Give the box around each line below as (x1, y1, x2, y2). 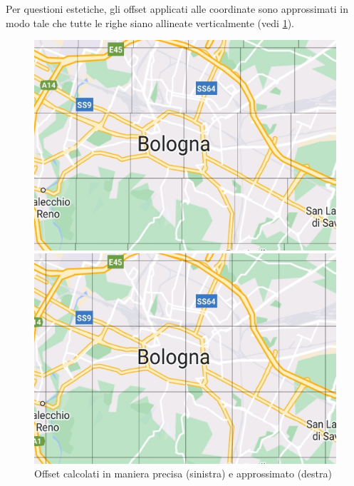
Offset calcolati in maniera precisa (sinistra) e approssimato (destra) (34, 466, 332, 481)
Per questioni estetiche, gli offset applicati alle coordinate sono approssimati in (6, 1, 349, 16)
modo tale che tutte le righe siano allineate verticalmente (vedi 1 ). (6, 15, 294, 30)
